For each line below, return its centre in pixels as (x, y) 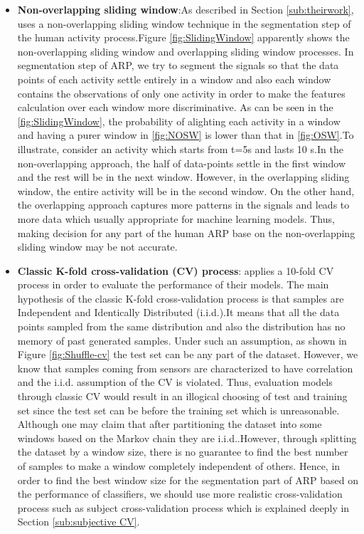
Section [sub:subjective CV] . (79, 522)
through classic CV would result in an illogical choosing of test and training (182, 396)
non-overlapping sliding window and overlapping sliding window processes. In (186, 51)
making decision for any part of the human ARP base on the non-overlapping (186, 232)
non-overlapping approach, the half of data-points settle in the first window (182, 163)
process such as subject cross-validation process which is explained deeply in (183, 507)
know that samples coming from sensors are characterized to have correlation (185, 368)
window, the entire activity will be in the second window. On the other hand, (186, 190)
